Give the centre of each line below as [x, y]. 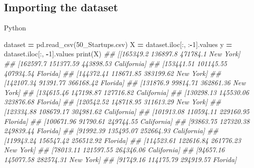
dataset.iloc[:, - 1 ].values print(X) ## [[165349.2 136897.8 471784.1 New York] [122, 54]
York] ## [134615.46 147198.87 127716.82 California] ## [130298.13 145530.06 [127, 92]
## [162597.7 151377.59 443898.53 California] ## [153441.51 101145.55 [115, 63]
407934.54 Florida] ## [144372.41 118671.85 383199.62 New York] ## [113, 73]
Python [15, 28]
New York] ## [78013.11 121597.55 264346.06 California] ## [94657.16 [114, 150]
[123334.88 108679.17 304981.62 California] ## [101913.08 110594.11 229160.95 [127, 111]
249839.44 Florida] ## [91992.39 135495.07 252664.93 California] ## [111, 131]
